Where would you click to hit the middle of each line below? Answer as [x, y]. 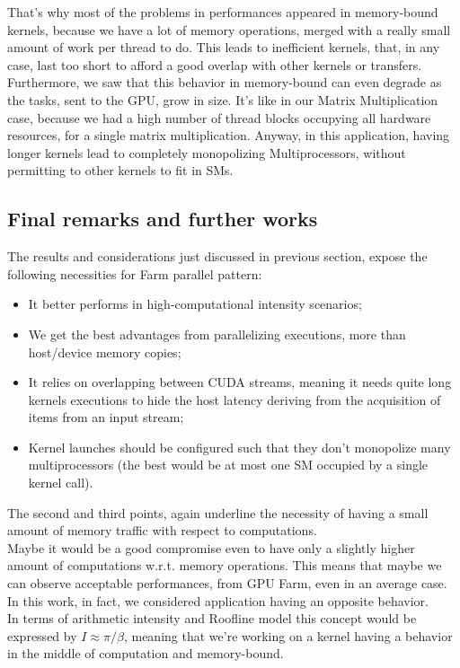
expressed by [42, 635]
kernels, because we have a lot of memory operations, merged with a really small [229, 29]
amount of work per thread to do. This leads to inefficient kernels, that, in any [224, 47]
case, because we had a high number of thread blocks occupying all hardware [219, 117]
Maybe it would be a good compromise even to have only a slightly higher [211, 547]
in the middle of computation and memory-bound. [146, 653]
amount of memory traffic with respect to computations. [162, 530]
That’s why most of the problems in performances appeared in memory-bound [223, 12]
